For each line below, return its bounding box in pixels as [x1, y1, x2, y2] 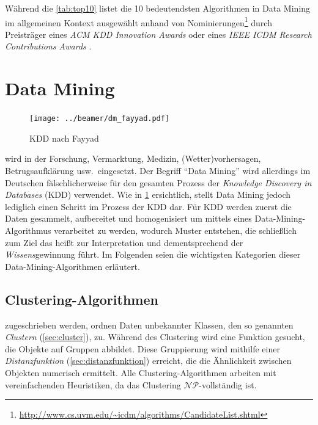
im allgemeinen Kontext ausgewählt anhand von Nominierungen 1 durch [5, 14, 272, 29]
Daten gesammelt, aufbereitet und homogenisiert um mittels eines [5, 212, 252, 225]
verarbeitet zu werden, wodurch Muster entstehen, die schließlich [54, 223, 297, 236]
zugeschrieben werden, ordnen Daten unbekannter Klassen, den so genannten [5, 318, 294, 331]
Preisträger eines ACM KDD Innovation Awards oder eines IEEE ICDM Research [5, 27, 312, 40]
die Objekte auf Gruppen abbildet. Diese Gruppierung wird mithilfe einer [5, 342, 280, 355]
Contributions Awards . [5, 40, 92, 53]
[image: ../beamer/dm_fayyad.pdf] [29, 114, 170, 123]
